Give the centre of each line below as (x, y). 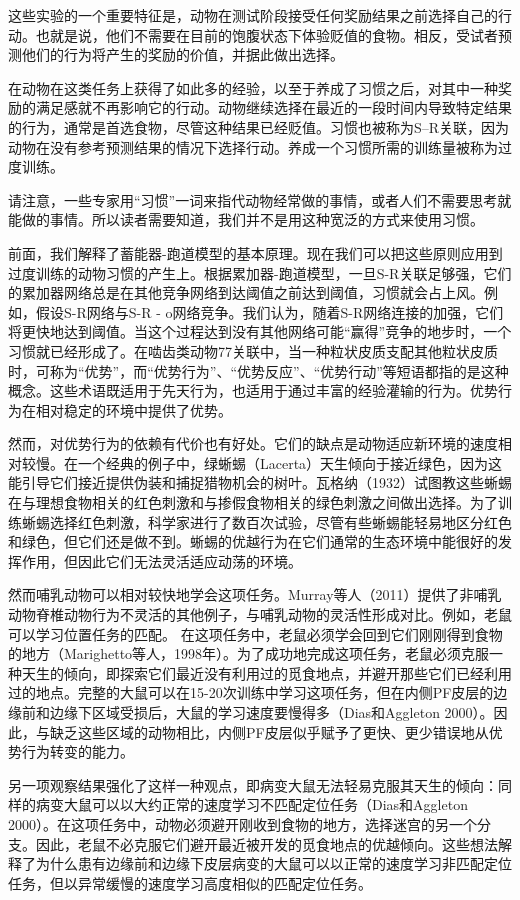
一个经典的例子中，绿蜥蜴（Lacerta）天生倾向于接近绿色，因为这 (290, 462)
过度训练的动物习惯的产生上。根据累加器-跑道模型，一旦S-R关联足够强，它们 (260, 272)
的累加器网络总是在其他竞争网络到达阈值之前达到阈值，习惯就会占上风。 (246, 292)
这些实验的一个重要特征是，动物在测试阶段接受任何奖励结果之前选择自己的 (253, 15)
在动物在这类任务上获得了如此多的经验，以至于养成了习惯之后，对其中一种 (253, 87)
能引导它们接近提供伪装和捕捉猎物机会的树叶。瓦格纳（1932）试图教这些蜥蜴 (260, 482)
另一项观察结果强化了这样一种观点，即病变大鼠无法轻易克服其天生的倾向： (253, 784)
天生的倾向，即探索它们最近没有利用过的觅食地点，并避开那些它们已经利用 (266, 672)
